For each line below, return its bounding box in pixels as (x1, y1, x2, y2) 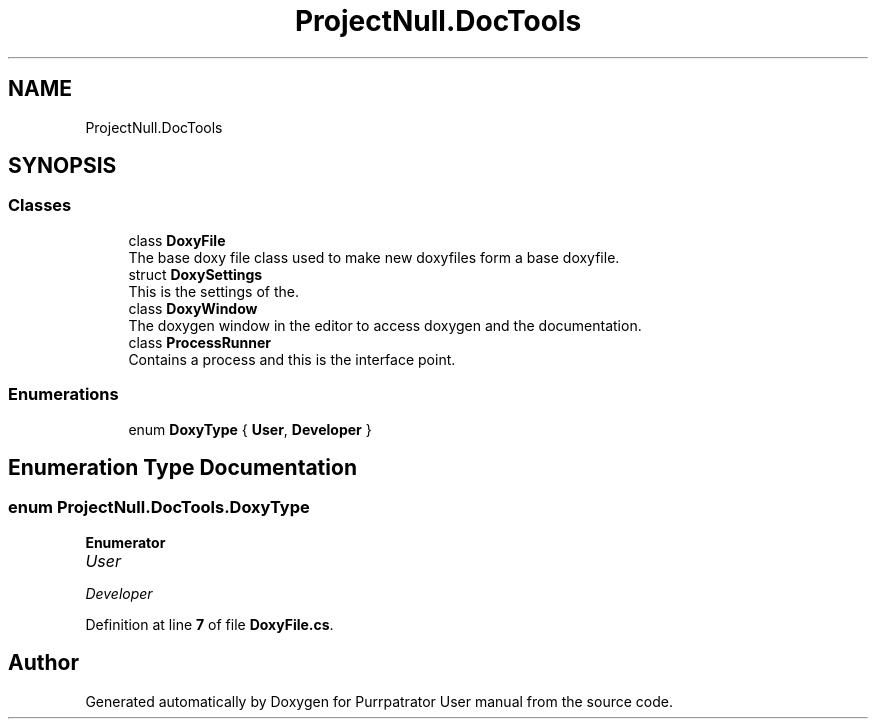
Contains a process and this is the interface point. (128, 350, 456, 368)
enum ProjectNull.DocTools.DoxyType (8, 497, 310, 518)
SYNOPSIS (8, 153, 117, 179)
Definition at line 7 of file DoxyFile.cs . (85, 615, 334, 633)
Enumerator (85, 533, 166, 551)
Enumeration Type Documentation (8, 454, 357, 480)
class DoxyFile (128, 231, 226, 249)
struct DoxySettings (128, 265, 263, 283)
